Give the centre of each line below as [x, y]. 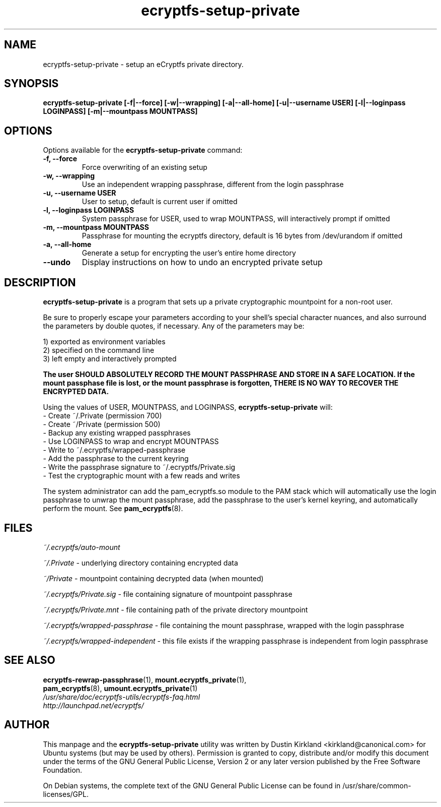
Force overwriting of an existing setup [144, 167]
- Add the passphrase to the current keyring [116, 459]
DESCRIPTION [40, 282]
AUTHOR [27, 725]
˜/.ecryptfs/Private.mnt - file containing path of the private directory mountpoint [175, 609]
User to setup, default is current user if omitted [160, 202]
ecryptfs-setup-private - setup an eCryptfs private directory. [143, 64]
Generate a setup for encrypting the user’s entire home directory [189, 253]
